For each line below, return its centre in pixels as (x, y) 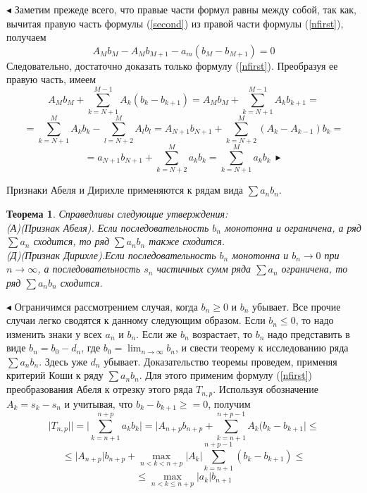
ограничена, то (315, 269)
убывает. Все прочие (297, 306)
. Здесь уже (63, 361)
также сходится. (187, 241)
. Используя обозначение (266, 389)
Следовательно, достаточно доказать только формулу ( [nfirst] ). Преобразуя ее (172, 65)
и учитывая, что (99, 403)
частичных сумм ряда (204, 269)
